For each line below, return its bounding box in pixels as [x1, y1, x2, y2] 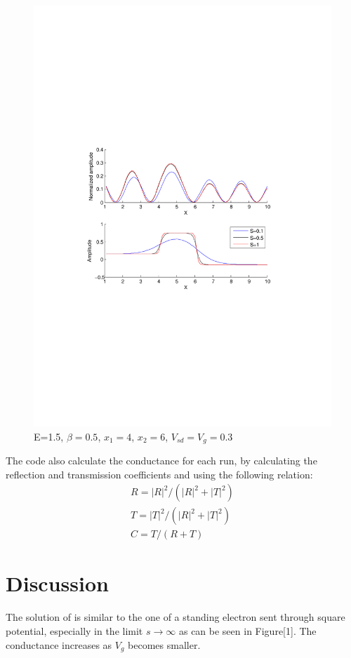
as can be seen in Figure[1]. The [178, 623, 317, 638]
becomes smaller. [128, 637, 201, 652]
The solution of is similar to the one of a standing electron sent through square [6, 610, 345, 624]
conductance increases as [6, 637, 112, 652]
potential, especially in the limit [6, 623, 143, 638]
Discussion [6, 569, 109, 598]
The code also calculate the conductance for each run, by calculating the [6, 452, 317, 467]
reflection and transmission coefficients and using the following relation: [6, 466, 313, 481]
